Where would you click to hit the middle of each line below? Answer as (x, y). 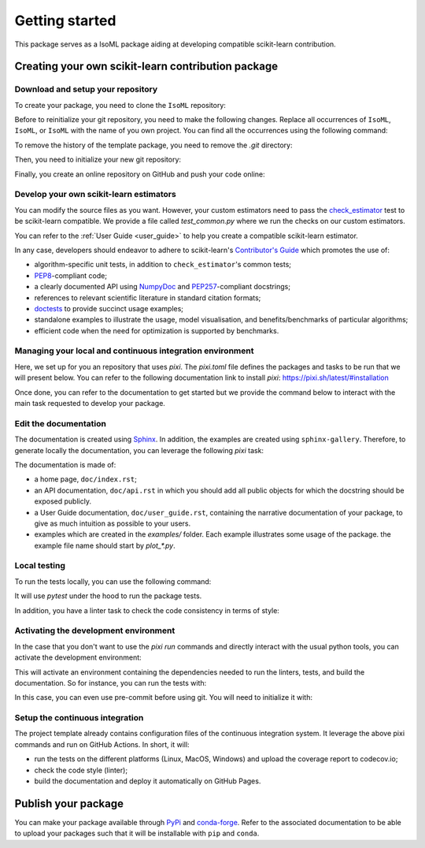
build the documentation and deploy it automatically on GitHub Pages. (148, 781)
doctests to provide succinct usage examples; (109, 308)
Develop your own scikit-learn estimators (95, 195)
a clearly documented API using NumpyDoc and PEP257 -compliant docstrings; (163, 287)
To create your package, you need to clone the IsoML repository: (120, 105)
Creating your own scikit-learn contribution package (146, 67)
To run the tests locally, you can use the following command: (113, 581)
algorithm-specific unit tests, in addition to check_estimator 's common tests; (163, 265)
